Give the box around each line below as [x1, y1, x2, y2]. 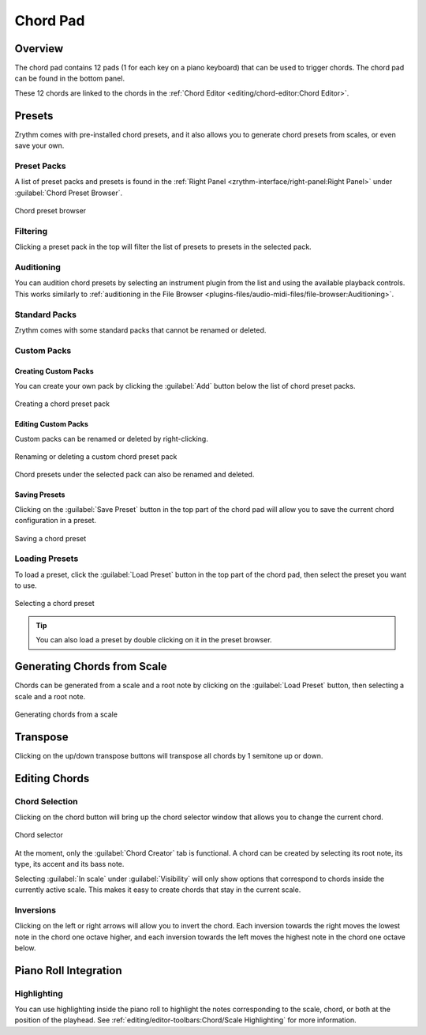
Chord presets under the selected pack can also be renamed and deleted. [14, 470, 255, 480]
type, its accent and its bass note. [14, 860, 125, 869]
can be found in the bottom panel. [14, 73, 125, 83]
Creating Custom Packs [14, 367, 94, 376]
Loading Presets [14, 553, 79, 564]
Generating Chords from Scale [14, 660, 167, 673]
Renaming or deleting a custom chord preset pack [14, 452, 177, 461]
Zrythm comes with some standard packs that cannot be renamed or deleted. [14, 325, 267, 335]
